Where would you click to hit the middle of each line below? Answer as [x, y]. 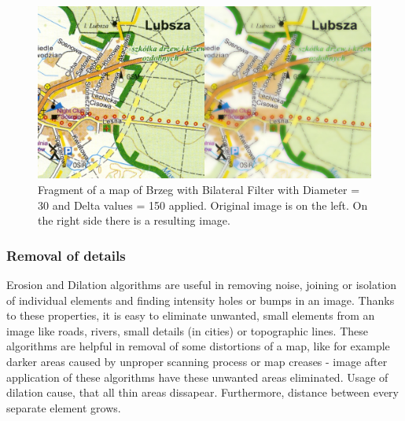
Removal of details [66, 255]
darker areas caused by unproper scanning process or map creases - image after [197, 362]
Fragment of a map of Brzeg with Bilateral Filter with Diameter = [199, 190]
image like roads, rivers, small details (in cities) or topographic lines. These [187, 330]
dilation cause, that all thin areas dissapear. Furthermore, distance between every [202, 392]
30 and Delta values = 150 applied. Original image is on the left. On [203, 205]
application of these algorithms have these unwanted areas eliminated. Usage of [197, 377]
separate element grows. [64, 407]
